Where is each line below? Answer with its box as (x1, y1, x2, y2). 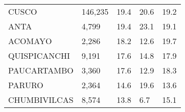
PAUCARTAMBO (8, 64, 74, 76)
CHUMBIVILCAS (8, 94, 74, 105)
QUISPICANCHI (8, 50, 70, 61)
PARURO (8, 79, 43, 91)
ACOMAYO (8, 35, 52, 47)
